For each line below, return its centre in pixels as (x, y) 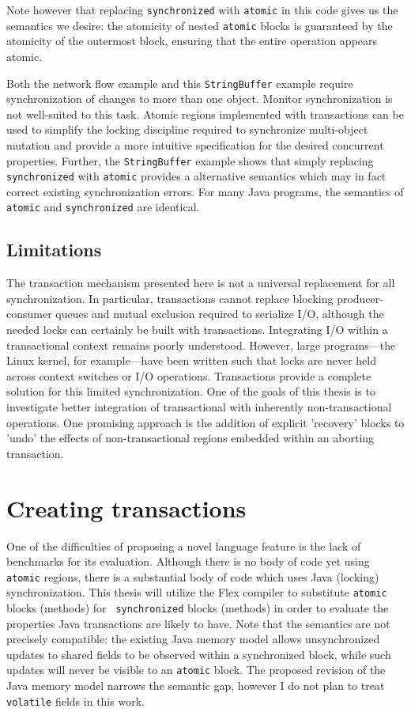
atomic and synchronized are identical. (103, 207)
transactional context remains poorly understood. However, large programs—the (201, 345)
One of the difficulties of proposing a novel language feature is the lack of (184, 545)
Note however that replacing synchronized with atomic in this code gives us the (202, 9)
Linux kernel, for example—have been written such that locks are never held (191, 360)
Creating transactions (126, 507)
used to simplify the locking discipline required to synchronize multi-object (187, 129)
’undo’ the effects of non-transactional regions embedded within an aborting (190, 438)
